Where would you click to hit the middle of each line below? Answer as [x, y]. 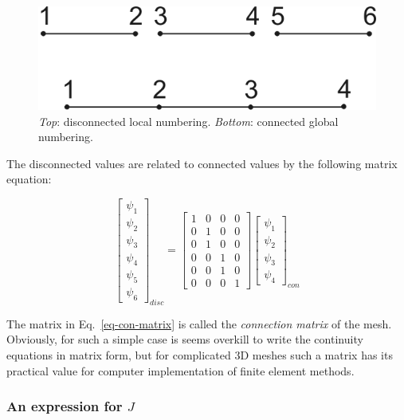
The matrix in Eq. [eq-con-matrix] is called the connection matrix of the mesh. [199, 323]
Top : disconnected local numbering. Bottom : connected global [188, 121]
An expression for [65, 406]
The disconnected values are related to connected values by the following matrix [202, 163]
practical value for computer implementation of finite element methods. [180, 370]
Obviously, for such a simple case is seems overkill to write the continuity [185, 339]
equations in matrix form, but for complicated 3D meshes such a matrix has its [200, 354]
